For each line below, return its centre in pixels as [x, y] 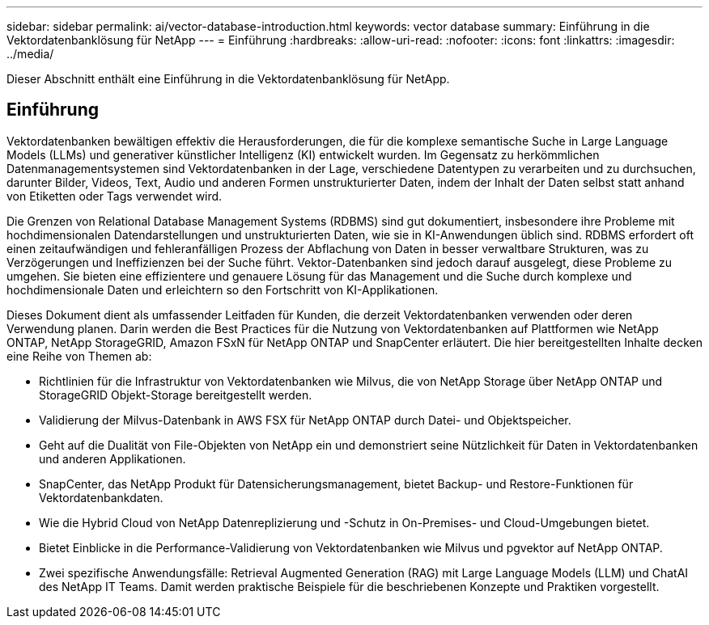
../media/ [30, 54]
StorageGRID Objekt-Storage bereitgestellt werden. [176, 395]
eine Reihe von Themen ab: [79, 356]
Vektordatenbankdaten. [101, 497]
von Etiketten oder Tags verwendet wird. [115, 196]
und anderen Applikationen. [113, 458]
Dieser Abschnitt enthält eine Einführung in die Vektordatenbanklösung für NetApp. [228, 79]
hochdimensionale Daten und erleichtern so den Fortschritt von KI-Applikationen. [223, 289]
